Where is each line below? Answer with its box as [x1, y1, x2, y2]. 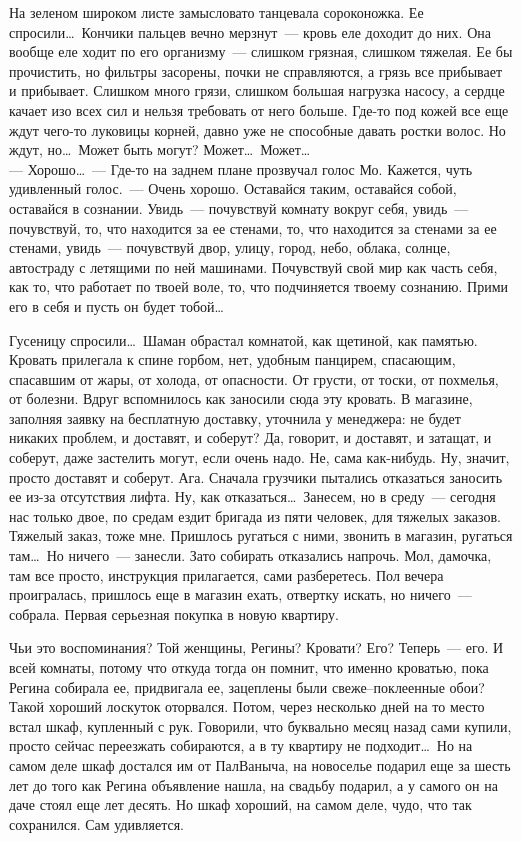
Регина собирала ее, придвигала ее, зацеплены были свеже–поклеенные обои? [9, 676, 485, 697]
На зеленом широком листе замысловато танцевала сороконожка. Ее [9, 2, 424, 22]
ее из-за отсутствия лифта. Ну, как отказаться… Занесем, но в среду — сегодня [9, 486, 496, 507]
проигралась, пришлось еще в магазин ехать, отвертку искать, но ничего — [9, 584, 472, 605]
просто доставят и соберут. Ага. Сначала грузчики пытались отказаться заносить [9, 466, 503, 487]
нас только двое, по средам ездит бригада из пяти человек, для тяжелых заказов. [9, 505, 501, 526]
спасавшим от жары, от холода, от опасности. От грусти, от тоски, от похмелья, [9, 368, 499, 389]
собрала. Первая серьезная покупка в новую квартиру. [9, 603, 339, 624]
